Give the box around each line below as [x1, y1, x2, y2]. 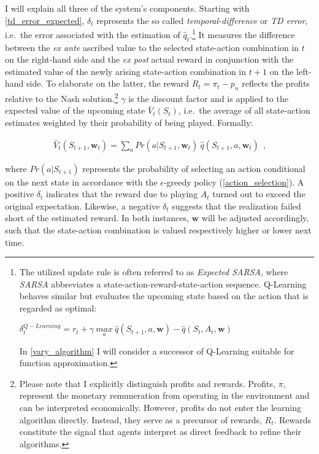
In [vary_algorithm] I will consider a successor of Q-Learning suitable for [19, 344, 294, 357]
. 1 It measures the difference [190, 26, 295, 41]
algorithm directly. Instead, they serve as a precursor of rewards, [19, 413, 262, 426]
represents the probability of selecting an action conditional [82, 162, 306, 174]
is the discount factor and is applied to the [128, 92, 288, 104]
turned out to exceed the [212, 187, 306, 200]
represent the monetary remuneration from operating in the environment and [19, 389, 310, 402]
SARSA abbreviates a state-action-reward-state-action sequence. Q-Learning [19, 277, 307, 290]
